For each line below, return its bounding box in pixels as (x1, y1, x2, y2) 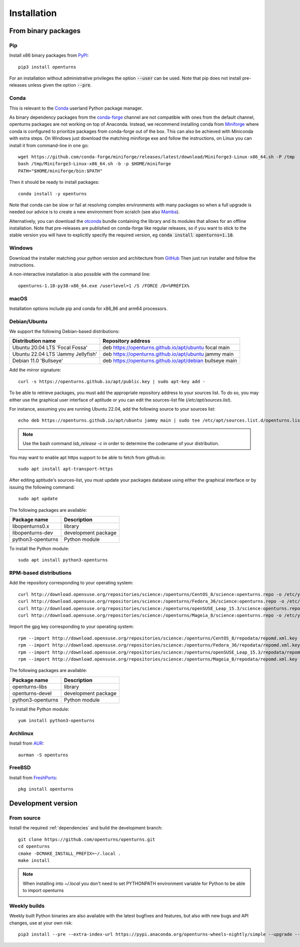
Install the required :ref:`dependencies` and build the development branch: (9, 825, 162, 831)
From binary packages (9, 27, 81, 35)
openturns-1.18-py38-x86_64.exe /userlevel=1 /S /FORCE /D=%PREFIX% (18, 283, 189, 288)
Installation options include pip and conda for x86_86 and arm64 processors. (9, 305, 167, 311)
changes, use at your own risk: (9, 919, 72, 926)
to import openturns (22, 887, 64, 893)
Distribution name (12, 338, 56, 345)
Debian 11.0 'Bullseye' (12, 357, 63, 364)
